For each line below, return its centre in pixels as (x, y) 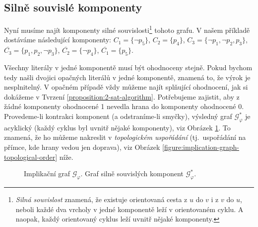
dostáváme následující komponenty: (58, 40)
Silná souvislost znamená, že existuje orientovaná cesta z (101, 199)
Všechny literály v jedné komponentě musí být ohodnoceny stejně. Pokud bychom (128, 67)
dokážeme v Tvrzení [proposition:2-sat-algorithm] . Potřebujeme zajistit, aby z (122, 96)
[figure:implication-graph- (201, 147)
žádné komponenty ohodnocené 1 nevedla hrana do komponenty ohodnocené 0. (124, 106)
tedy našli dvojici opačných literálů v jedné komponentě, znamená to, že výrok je (127, 77)
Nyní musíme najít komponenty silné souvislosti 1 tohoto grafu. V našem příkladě (127, 29)
